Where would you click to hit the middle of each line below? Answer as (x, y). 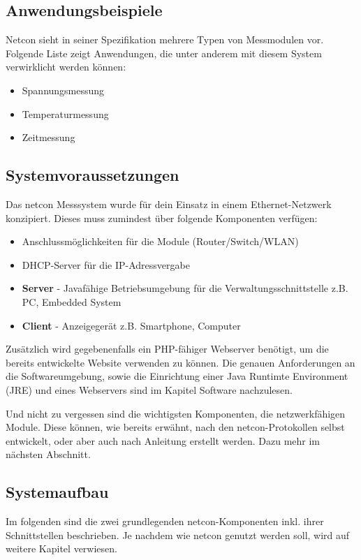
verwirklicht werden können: (66, 67)
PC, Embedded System (72, 301)
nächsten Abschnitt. (48, 454)
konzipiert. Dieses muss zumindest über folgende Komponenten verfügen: (162, 218)
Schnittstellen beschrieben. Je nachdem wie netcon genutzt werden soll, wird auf (178, 535)
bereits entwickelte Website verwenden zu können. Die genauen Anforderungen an (180, 362)
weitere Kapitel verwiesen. (61, 548)
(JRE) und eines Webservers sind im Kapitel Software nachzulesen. (149, 389)
